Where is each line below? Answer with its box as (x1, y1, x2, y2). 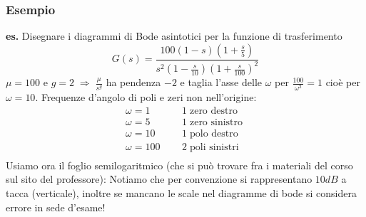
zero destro (189, 105, 238, 116)
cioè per (325, 75, 360, 90)
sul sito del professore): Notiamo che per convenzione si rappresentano (6, 171, 312, 186)
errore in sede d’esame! (6, 199, 106, 214)
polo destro (189, 128, 238, 139)
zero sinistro (189, 117, 243, 127)
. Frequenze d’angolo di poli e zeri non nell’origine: (35, 90, 257, 105)
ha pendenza (106, 75, 161, 90)
